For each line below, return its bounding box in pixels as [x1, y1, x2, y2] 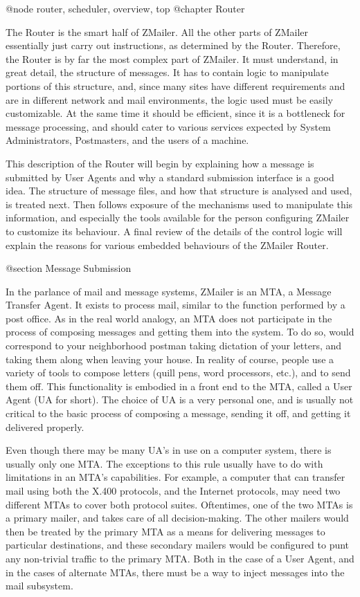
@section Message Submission [6, 261, 132, 275]
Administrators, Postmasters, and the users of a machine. [6, 133, 249, 147]
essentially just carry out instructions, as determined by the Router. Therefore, [6, 38, 341, 53]
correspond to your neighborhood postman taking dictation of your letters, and [6, 338, 342, 353]
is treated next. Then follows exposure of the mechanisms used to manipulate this [6, 196, 353, 211]
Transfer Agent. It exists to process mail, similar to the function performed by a [6, 297, 345, 312]
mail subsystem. [6, 578, 73, 593]
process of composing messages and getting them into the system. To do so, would [6, 324, 354, 339]
